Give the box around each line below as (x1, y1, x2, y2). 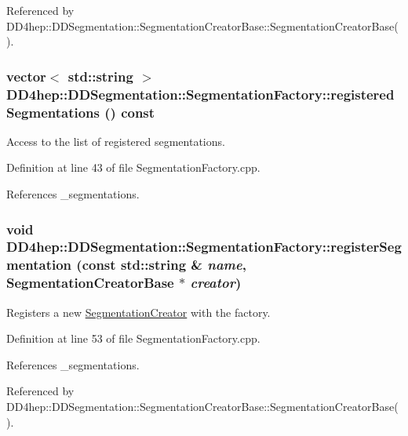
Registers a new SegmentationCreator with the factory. (6, 303, 271, 320)
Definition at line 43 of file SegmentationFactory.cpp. (6, 159, 260, 176)
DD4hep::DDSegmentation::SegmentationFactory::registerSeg (6, 237, 402, 256)
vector (6, 66, 46, 85)
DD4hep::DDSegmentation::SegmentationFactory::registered (6, 84, 395, 104)
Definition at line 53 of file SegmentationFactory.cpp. (6, 330, 260, 347)
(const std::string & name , (76, 255, 246, 274)
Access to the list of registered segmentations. (6, 133, 225, 149)
